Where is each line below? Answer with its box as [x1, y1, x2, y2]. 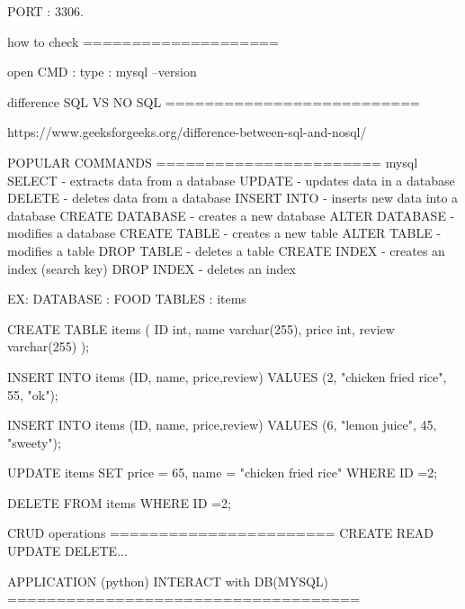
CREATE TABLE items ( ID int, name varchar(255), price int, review [7, 319, 395, 338]
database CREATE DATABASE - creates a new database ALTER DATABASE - [7, 205, 455, 224]
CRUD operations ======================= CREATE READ [7, 523, 434, 542]
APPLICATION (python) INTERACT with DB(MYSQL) [7, 571, 329, 590]
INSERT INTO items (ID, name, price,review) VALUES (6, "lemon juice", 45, [7, 415, 437, 434]
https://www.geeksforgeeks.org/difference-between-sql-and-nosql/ [7, 123, 367, 141]
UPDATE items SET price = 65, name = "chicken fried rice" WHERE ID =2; [7, 463, 438, 482]
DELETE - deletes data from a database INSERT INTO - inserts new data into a [7, 188, 459, 207]
